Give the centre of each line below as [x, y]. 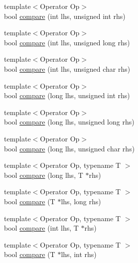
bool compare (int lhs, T [41, 228]
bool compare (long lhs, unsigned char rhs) [69, 148]
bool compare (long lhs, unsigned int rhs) [67, 95]
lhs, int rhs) [79, 254]
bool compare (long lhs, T [44, 175]
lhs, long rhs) [81, 201]
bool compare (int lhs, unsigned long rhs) [67, 42]
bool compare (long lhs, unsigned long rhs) [69, 122]
